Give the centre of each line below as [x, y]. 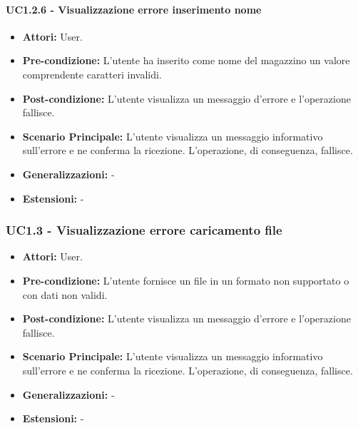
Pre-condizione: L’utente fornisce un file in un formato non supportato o [186, 280]
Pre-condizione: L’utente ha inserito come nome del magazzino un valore [186, 60]
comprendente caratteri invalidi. [92, 74]
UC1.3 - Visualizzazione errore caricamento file [144, 230]
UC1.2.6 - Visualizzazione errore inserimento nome [134, 9]
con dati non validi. [65, 294]
